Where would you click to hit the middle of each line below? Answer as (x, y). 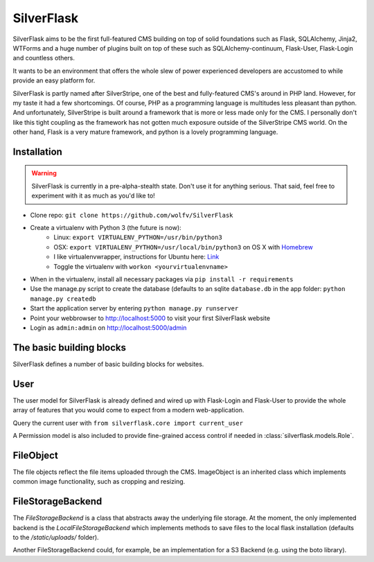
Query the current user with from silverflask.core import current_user (128, 423)
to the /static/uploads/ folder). (56, 537)
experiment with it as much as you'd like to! (93, 196)
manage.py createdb (63, 299)
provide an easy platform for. (54, 80)
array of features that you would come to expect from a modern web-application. (128, 410)
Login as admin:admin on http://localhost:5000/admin (108, 327)
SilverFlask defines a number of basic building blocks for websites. (108, 364)
